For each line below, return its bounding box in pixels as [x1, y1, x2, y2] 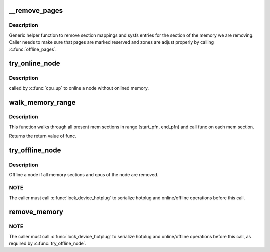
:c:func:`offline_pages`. [9, 46, 57, 52]
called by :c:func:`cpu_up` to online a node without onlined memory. [9, 85, 149, 91]
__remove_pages [9, 6, 63, 15]
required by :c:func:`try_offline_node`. [9, 240, 87, 247]
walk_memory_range [9, 98, 76, 107]
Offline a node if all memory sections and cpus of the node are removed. [9, 172, 159, 178]
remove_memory [9, 208, 63, 216]
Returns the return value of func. [9, 133, 77, 139]
